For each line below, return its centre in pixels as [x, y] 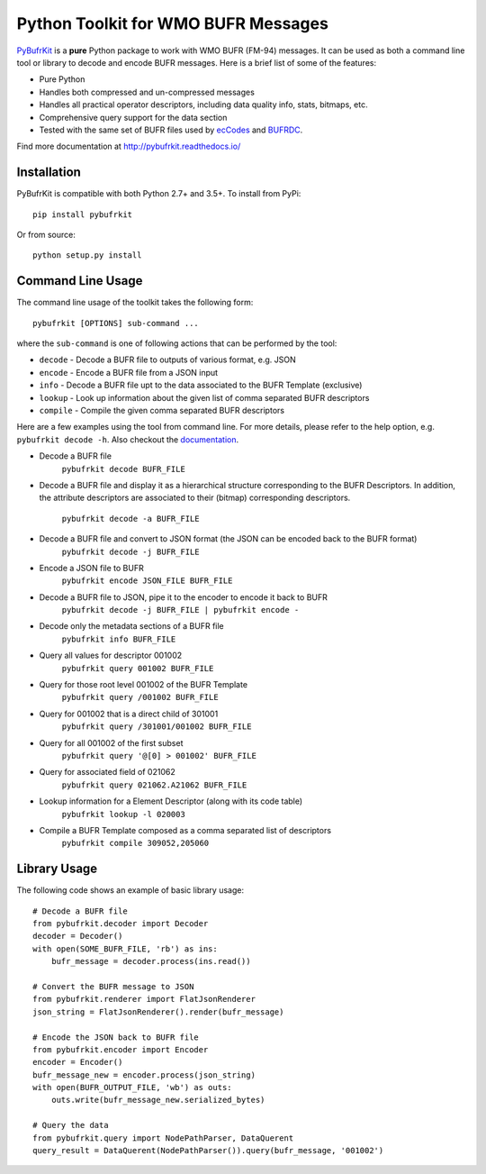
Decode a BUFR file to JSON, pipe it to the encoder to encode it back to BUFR [183, 597]
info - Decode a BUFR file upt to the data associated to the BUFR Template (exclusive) [201, 385]
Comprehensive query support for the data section [133, 117]
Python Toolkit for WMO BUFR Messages [172, 23]
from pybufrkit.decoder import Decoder [121, 924]
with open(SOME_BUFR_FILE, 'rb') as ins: [125, 949]
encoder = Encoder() [78, 1062]
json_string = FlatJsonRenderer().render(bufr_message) [158, 1012]
